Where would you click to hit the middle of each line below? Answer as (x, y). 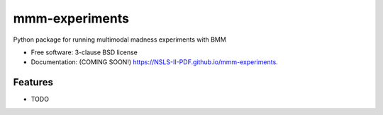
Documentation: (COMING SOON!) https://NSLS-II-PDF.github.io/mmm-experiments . (154, 62)
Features (33, 82)
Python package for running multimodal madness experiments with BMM (120, 40)
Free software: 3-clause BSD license (84, 52)
